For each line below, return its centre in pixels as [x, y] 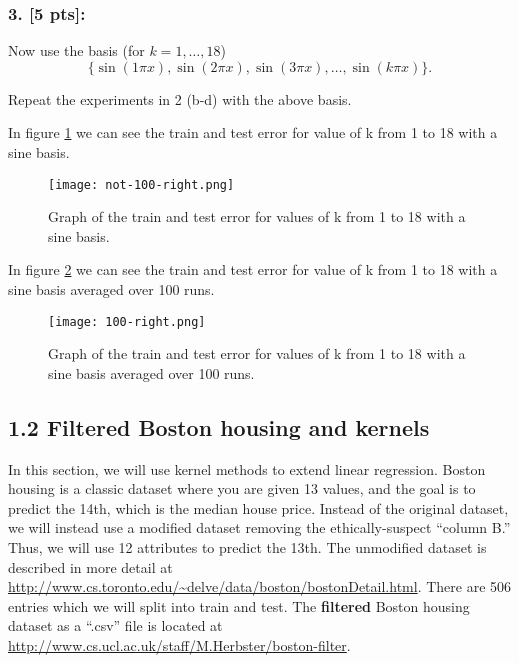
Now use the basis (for [76, 50]
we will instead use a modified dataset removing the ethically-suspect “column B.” [259, 527]
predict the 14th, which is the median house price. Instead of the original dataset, [258, 507]
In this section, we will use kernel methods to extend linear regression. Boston [247, 468]
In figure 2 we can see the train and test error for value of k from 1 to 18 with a [253, 269]
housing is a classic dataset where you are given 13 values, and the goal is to [242, 488]
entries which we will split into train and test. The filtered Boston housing [239, 605]
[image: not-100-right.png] [141, 184]
